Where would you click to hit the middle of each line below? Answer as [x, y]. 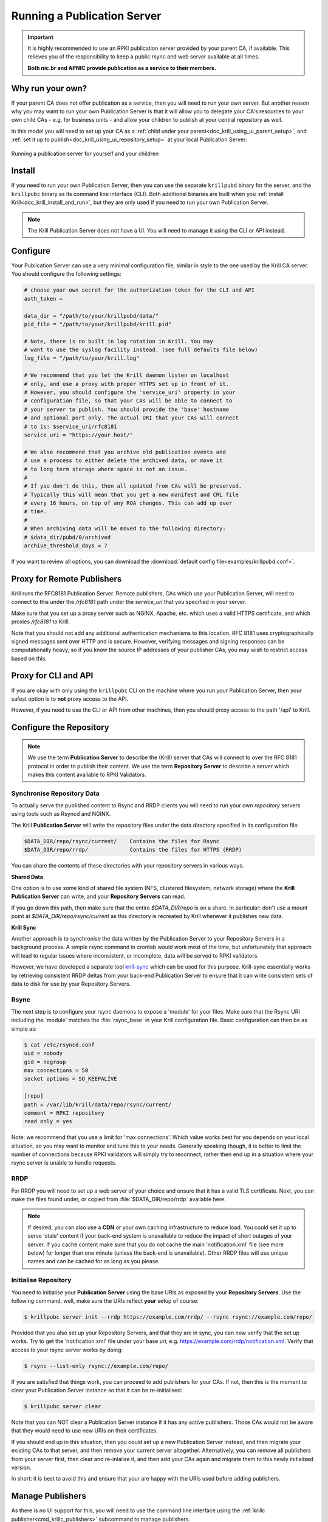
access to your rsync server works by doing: [67, 1350]
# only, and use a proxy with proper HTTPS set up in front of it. [127, 384]
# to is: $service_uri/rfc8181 [71, 426]
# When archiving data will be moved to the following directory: [125, 529]
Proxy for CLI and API [52, 676]
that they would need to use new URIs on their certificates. [84, 1431]
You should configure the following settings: [66, 274]
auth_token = [43, 299]
